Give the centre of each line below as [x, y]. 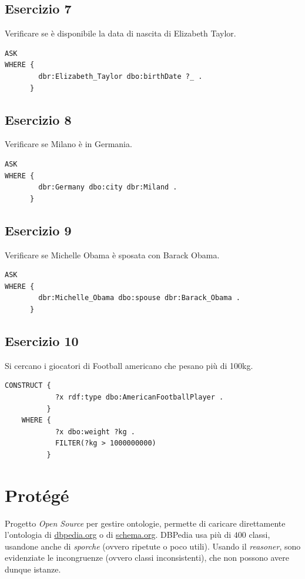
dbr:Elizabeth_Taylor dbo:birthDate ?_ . [120, 76]
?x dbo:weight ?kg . [95, 432]
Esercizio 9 [38, 230]
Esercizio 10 [42, 340]
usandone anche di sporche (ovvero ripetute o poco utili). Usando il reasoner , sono [153, 546]
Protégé [37, 495]
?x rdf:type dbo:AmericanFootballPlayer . [139, 397]
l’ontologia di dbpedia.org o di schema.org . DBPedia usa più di [118, 535]
